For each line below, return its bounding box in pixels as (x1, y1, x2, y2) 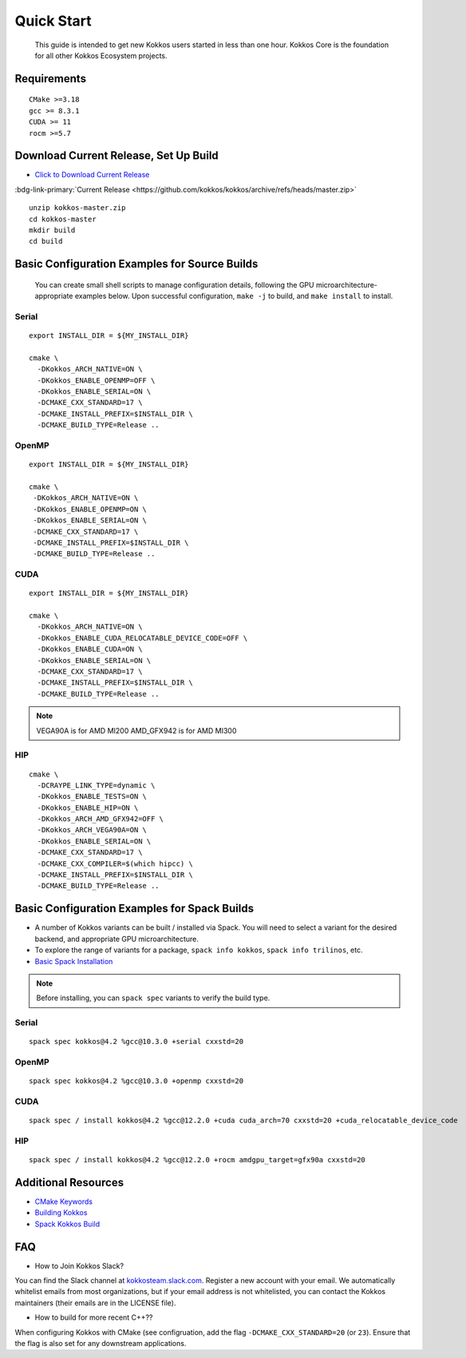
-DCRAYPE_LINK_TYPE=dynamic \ (37, 780, 156, 790)
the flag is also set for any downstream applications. (14, 1339, 187, 1348)
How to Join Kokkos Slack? (34, 1261, 124, 1270)
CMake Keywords (34, 1197, 93, 1206)
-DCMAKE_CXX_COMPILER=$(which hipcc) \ (37, 859, 193, 868)
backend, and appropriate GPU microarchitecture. (34, 934, 199, 943)
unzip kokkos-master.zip (29, 204, 126, 212)
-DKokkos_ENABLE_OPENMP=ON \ (33, 504, 148, 514)
